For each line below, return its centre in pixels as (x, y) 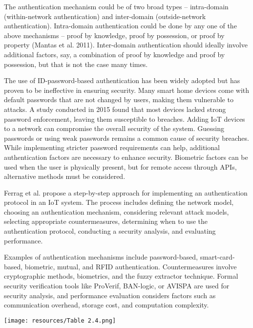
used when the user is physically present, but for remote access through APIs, (120, 166)
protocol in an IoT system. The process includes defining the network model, (119, 202)
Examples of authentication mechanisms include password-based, (101, 257)
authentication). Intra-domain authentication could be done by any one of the (120, 26)
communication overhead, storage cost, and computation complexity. (106, 305)
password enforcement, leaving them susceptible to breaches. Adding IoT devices (125, 119)
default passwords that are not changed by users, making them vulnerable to (119, 99)
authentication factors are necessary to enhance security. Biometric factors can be (126, 157)
